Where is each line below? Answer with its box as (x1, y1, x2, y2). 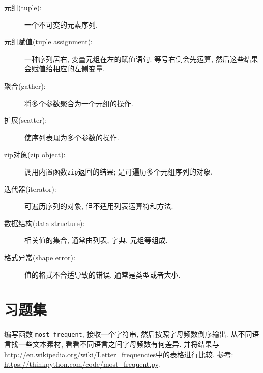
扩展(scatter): (4, 115, 47, 126)
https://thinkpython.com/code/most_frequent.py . (4, 359, 160, 369)
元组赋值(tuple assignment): (4, 36, 93, 47)
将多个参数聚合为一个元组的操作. (24, 97, 133, 108)
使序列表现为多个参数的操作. (24, 132, 119, 142)
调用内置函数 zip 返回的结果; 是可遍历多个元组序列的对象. (24, 166, 213, 177)
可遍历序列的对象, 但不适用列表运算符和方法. (24, 201, 173, 211)
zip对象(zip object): (4, 149, 66, 160)
